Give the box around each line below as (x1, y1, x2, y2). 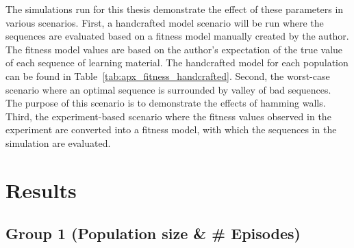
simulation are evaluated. (5, 135, 111, 150)
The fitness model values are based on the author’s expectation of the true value (5, 42, 343, 56)
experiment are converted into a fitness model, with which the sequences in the (5, 122, 337, 137)
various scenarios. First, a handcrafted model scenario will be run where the (5, 15, 324, 29)
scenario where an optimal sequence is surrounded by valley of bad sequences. (5, 82, 331, 96)
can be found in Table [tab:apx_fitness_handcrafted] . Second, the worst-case (5, 68, 330, 83)
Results (5, 176, 77, 204)
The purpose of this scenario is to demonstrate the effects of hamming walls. (5, 96, 326, 110)
